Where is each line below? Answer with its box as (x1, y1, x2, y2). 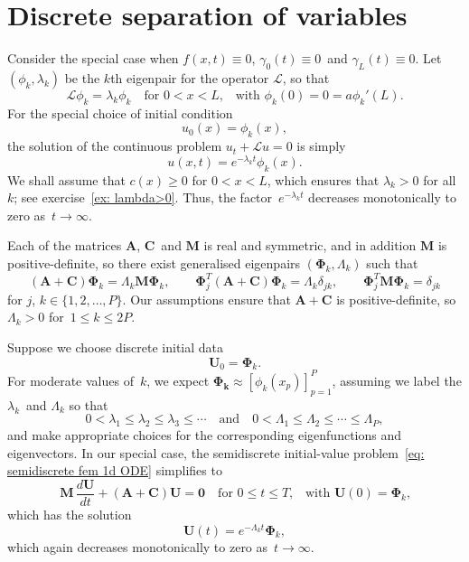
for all (423, 170, 456, 189)
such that (366, 253, 418, 272)
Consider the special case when (7, 49, 179, 68)
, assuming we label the (332, 370, 462, 389)
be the (64, 68, 100, 87)
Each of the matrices (7, 236, 122, 255)
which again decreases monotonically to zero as (7, 537, 268, 556)
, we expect (146, 370, 210, 389)
